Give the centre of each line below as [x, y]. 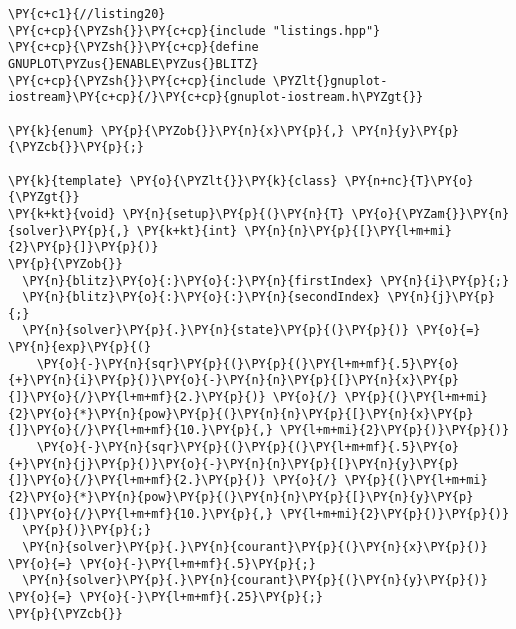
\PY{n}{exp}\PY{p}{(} [80, 347]
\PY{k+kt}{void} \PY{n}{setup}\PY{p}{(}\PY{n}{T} [176, 213]
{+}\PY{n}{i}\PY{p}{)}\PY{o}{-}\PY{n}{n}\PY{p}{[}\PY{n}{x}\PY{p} [234, 380]
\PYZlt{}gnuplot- [330, 80]
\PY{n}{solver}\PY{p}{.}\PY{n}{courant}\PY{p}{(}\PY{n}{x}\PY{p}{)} [255, 547]
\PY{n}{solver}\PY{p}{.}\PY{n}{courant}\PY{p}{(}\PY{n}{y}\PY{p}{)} [255, 580]
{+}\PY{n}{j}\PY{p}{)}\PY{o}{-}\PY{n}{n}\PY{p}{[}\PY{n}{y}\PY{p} [234, 463]
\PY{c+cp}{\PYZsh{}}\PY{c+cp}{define [133, 47]
